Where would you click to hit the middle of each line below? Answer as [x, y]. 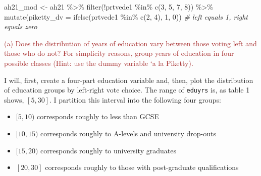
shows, [14, 99]
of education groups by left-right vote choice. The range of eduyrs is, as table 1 [127, 90]
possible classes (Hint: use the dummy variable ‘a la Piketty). [99, 63]
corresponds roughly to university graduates [108, 150]
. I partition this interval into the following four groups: [135, 99]
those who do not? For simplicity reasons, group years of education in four [119, 53]
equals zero [21, 26]
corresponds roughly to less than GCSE [98, 116]
